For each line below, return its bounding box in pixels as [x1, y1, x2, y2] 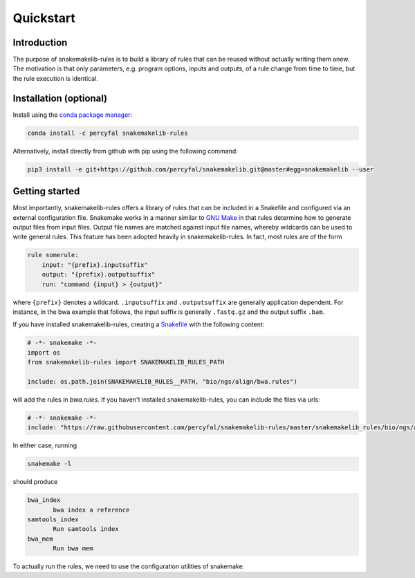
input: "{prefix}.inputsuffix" [41, 261, 148, 269]
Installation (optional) [12, 92, 108, 104]
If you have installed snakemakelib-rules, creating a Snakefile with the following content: [12, 320, 265, 328]
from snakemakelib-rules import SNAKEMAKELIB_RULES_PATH [27, 358, 225, 366]
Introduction [12, 37, 68, 48]
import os [27, 348, 61, 356]
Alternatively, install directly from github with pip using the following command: [12, 147, 238, 155]
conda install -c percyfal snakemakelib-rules [27, 129, 188, 137]
